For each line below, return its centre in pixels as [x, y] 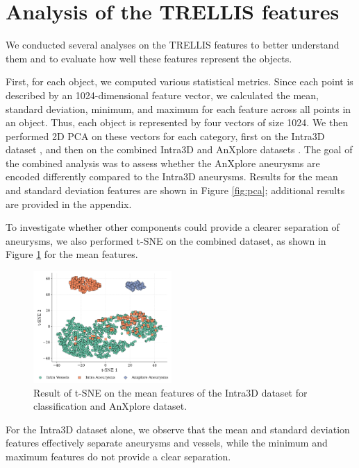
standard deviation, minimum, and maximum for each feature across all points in [178, 109]
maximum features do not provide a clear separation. [118, 456]
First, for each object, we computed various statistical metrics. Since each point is [179, 81]
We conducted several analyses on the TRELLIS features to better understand [173, 45]
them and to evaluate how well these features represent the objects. [149, 58]
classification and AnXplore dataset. [110, 406]
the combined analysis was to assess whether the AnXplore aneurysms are [163, 163]
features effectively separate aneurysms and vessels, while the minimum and [167, 443]
